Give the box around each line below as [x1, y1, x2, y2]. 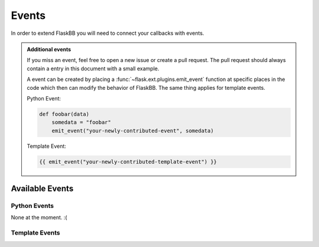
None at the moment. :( [11, 214, 67, 221]
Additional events [27, 45, 71, 53]
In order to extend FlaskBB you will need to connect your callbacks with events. [11, 30, 204, 37]
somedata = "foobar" [51, 119, 112, 126]
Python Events [11, 201, 54, 210]
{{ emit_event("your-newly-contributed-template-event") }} [39, 158, 217, 165]
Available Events [11, 184, 74, 194]
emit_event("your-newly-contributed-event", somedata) [51, 127, 214, 134]
